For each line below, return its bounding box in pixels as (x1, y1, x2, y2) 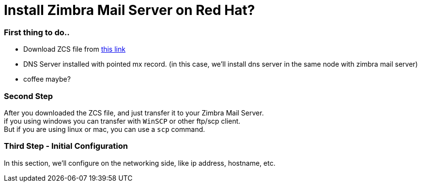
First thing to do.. (4, 27, 70, 37)
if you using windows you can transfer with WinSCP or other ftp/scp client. (4, 116, 241, 125)
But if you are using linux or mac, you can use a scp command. (4, 125, 205, 133)
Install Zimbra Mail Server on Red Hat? (4, 2, 255, 18)
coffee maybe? (23, 75, 71, 84)
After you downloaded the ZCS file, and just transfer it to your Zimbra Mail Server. (4, 108, 264, 117)
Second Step (4, 91, 53, 101)
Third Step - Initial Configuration (4, 141, 128, 151)
